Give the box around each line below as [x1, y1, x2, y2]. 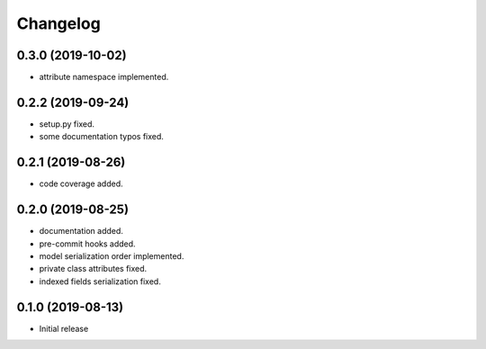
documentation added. [39, 226, 123, 237]
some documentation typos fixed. [39, 131, 164, 142]
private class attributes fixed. [39, 264, 148, 274]
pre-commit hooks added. [39, 238, 136, 249]
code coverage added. [39, 178, 123, 189]
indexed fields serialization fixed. [39, 275, 161, 287]
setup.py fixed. [39, 118, 94, 130]
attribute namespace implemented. [39, 72, 169, 83]
